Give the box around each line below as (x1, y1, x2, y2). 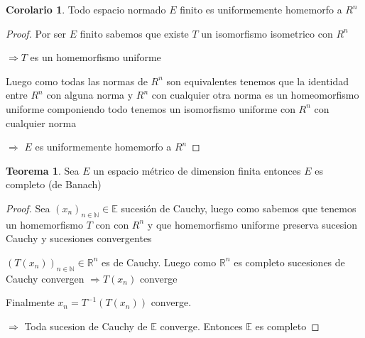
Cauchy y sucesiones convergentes (6, 231, 152, 246)
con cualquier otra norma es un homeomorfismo (151, 87, 359, 102)
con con (95, 217, 129, 231)
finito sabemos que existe (80, 26, 189, 40)
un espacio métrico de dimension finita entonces (93, 163, 301, 178)
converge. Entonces (160, 318, 243, 333)
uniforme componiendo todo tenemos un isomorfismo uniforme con (6, 101, 295, 116)
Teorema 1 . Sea (6, 163, 80, 178)
